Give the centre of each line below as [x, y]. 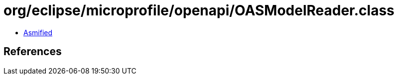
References [33, 52]
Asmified [38, 32]
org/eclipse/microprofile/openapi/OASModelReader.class [199, 10]
